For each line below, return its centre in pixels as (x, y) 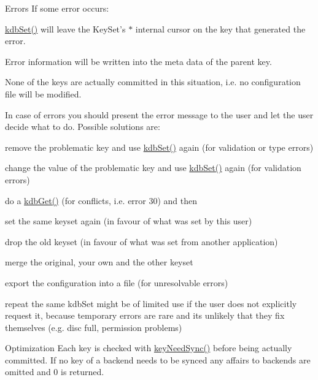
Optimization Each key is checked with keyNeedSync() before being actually (149, 348)
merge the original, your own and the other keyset (99, 262)
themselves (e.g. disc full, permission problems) (94, 327)
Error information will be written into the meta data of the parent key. (138, 61)
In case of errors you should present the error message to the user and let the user (159, 114)
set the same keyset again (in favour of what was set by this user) (129, 221)
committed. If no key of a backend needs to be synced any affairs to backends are (158, 359)
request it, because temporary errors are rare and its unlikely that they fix (145, 315)
